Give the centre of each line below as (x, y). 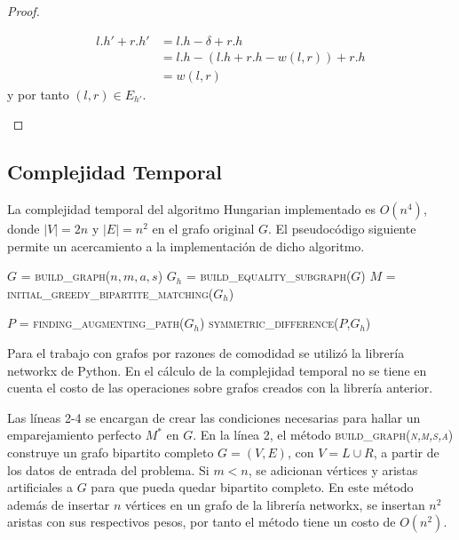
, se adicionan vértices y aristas (333, 469)
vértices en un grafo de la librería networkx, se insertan (275, 504)
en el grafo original (203, 229)
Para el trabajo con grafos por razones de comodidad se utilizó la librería (206, 353)
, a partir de (406, 453)
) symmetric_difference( (269, 323)
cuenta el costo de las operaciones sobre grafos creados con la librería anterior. (220, 388)
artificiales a (40, 487)
